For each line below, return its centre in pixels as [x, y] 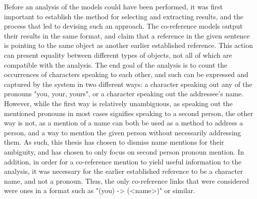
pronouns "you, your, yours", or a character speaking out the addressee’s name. [124, 94]
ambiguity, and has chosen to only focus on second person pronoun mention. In [124, 151]
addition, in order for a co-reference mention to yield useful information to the [123, 161]
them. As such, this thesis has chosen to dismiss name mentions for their [114, 142]
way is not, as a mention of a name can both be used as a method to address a [124, 123]
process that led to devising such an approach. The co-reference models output [123, 26]
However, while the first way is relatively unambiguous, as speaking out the [118, 103]
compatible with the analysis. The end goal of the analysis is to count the [116, 64]
